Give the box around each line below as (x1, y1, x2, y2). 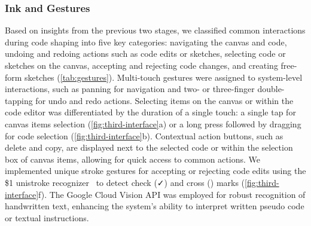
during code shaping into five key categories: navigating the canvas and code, (5, 35, 287, 48)
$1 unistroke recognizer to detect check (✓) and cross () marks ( (5, 176, 245, 188)
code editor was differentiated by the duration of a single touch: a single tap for (5, 106, 296, 118)
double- (257, 83, 285, 95)
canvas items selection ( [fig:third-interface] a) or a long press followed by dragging (5, 117, 301, 130)
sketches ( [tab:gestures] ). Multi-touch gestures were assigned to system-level (25, 71, 303, 83)
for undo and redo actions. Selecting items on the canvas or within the (35, 94, 294, 106)
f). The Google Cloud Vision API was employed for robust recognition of (38, 188, 306, 200)
